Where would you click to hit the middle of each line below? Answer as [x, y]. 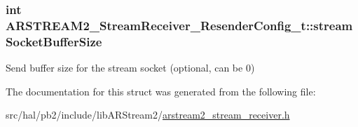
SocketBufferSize [54, 41]
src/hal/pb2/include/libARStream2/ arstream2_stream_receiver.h [148, 115]
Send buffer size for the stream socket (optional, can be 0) [130, 68]
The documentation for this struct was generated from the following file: [161, 91]
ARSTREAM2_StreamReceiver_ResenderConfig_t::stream [179, 25]
